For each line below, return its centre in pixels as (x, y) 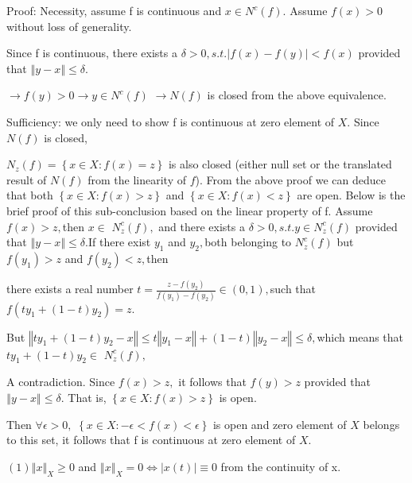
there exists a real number (70, 289)
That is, (87, 397)
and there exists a (202, 226)
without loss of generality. (69, 26)
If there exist (119, 242)
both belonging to (248, 242)
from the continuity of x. (281, 466)
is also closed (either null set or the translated (280, 164)
